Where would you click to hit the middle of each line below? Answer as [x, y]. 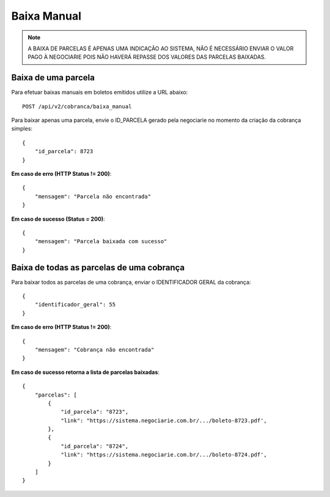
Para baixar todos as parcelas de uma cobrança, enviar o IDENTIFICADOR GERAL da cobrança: [131, 282]
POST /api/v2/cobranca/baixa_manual [77, 106]
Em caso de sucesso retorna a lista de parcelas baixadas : [86, 372]
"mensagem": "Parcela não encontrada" [93, 196]
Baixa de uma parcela [53, 78]
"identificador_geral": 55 [75, 305]
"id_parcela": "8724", [95, 446]
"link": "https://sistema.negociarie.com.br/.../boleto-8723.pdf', [164, 420]
